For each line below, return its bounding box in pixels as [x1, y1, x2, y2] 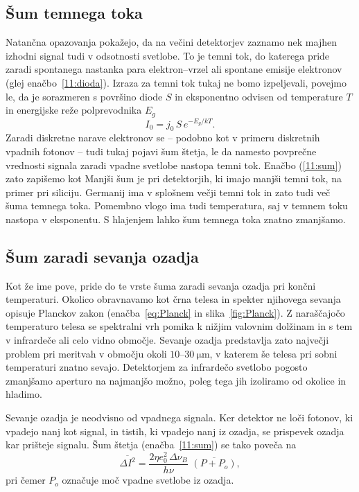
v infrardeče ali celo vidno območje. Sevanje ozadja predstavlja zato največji [6, 333, 329, 347]
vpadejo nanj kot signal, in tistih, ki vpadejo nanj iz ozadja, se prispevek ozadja [6, 423, 344, 438]
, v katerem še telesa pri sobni [209, 346, 338, 360]
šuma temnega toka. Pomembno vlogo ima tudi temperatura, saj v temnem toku [6, 198, 348, 213]
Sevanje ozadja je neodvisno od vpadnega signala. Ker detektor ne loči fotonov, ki [6, 410, 353, 425]
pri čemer [6, 473, 46, 487]
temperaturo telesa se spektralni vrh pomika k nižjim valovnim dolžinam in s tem [6, 319, 353, 333]
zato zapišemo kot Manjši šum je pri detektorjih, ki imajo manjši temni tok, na [6, 171, 342, 186]
